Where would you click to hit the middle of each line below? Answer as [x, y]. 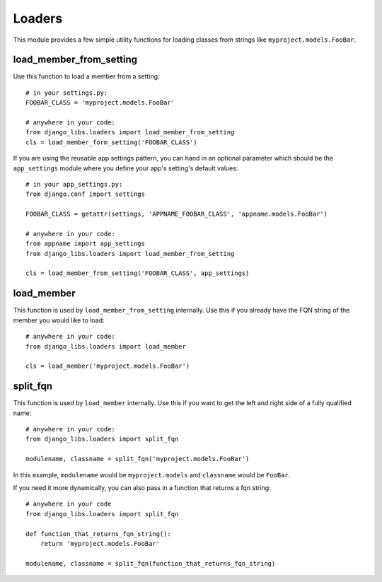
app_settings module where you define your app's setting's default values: [126, 168]
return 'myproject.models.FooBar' [100, 543]
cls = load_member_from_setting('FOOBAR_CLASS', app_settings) [138, 273]
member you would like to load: [59, 320]
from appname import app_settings [85, 244]
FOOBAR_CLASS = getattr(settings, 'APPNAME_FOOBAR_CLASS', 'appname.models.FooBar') [177, 214]
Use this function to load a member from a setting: [86, 76]
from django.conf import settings [85, 194]
